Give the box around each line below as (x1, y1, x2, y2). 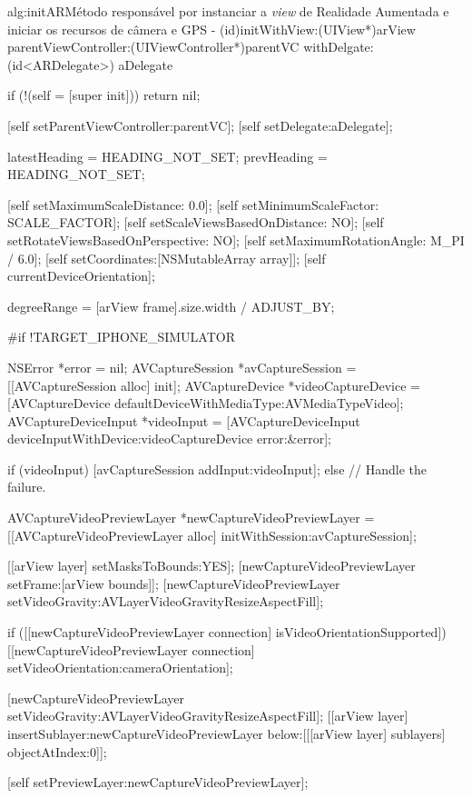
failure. (7, 477, 46, 496)
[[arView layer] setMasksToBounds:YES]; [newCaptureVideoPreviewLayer (7, 556, 416, 575)
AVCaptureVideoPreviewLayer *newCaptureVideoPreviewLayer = (7, 508, 375, 527)
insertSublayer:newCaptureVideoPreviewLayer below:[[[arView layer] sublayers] (7, 724, 446, 743)
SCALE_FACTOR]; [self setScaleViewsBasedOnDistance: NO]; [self (7, 213, 384, 232)
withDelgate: (303, 37, 374, 56)
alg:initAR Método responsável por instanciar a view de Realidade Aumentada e (7, 2, 449, 20)
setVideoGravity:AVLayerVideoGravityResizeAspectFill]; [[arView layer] (7, 706, 408, 725)
